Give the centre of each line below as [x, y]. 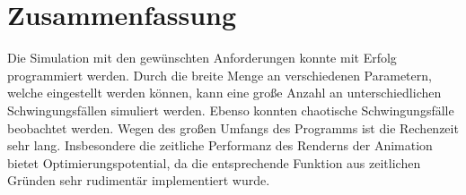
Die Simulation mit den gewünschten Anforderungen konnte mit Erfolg [202, 58]
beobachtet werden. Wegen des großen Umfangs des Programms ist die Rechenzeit [233, 127]
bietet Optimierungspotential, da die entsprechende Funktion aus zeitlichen [214, 162]
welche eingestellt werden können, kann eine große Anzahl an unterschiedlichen [224, 93]
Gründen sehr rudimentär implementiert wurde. [139, 180]
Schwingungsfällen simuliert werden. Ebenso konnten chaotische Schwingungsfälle [231, 110]
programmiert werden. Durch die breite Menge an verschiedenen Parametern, [220, 75]
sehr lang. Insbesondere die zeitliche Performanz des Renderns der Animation [220, 145]
